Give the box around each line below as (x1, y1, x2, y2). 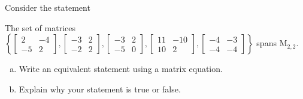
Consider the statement (5, 1, 90, 13)
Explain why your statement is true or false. (19, 82, 181, 95)
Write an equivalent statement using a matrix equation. (19, 62, 223, 75)
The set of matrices (5, 21, 75, 34)
